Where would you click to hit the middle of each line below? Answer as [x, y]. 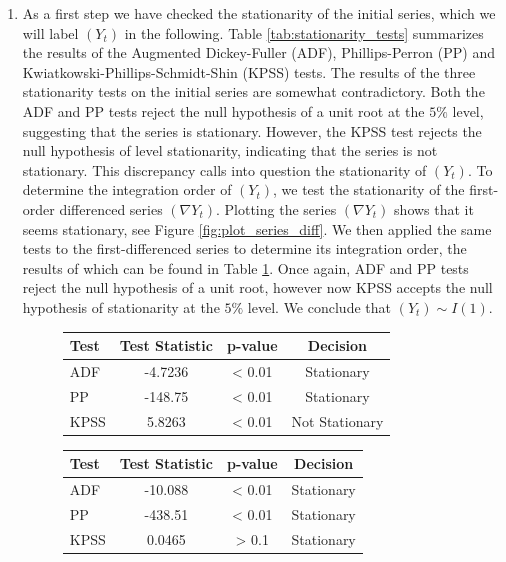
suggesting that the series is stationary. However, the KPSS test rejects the [252, 130]
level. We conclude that [319, 306]
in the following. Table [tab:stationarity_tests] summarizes [304, 32]
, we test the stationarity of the [369, 189]
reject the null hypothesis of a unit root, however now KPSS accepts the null [257, 287]
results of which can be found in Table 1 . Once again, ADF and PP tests [245, 267]
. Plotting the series [276, 208]
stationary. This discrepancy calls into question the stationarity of [224, 169]
